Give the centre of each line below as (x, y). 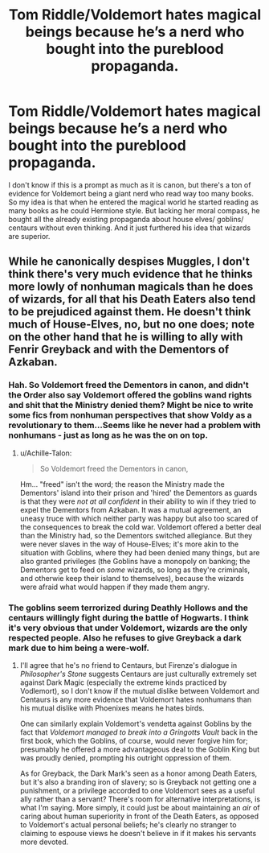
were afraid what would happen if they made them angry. (115, 587)
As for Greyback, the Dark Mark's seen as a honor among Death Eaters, (139, 773)
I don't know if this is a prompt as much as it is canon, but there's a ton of (130, 185)
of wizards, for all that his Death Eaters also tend (132, 299)
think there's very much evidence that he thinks (130, 274)
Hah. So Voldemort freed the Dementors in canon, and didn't (128, 385)
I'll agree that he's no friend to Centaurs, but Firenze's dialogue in (128, 665)
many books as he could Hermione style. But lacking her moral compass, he (134, 210)
